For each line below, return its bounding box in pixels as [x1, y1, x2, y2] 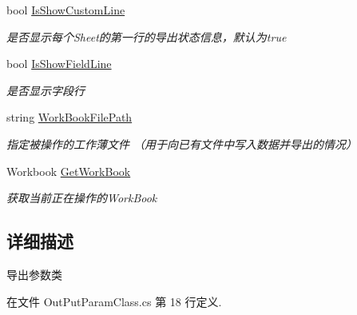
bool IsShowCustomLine [6, 2, 125, 18]
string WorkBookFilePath [6, 109, 133, 126]
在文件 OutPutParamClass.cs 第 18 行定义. [6, 293, 222, 309]
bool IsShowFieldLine [6, 55, 112, 72]
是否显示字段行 [6, 82, 85, 98]
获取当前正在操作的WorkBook [6, 189, 157, 206]
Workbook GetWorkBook [6, 162, 131, 179]
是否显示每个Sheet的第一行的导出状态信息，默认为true [6, 28, 287, 45]
